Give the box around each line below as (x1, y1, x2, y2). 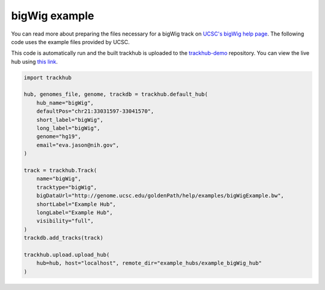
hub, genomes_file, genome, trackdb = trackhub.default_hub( (23, 91, 208, 98)
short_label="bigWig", (36, 116, 104, 123)
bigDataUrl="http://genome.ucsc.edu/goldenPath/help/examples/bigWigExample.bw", (36, 192, 284, 199)
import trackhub (23, 74, 72, 81)
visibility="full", (36, 218, 94, 224)
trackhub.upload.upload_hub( (23, 251, 110, 258)
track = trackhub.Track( (23, 167, 97, 174)
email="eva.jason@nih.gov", (36, 142, 120, 148)
